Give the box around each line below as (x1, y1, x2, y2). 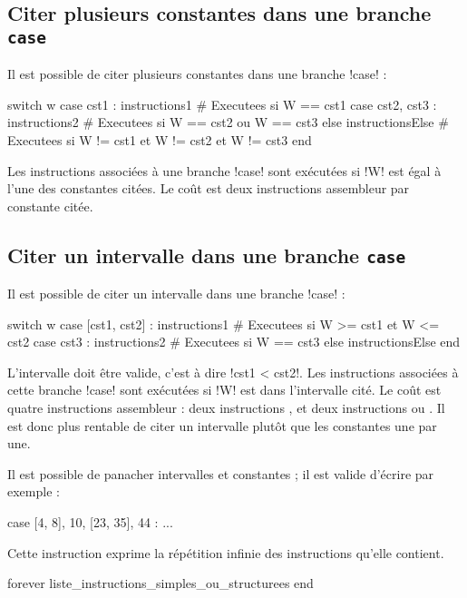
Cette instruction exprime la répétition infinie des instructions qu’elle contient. (7, 543, 444, 562)
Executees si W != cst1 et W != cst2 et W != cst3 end (7, 130, 312, 149)
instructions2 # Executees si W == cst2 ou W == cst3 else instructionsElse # (7, 113, 449, 132)
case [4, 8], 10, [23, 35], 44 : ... (7, 513, 173, 532)
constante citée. (7, 196, 93, 215)
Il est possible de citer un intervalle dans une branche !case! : (7, 284, 345, 303)
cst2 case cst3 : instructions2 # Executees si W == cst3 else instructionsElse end (7, 332, 461, 351)
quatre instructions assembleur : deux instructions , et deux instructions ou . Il (7, 398, 445, 417)
